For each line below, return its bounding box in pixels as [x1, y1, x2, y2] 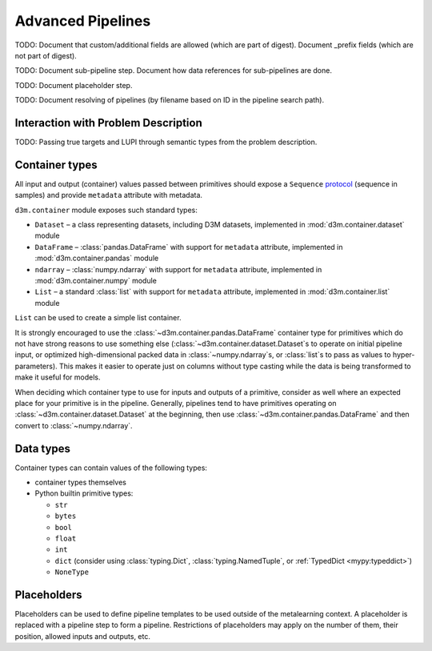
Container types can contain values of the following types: [14, 463, 208, 472]
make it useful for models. [14, 372, 101, 382]
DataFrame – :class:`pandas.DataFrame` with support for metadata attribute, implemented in [34, 242, 343, 251]
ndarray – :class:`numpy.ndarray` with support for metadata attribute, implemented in [34, 264, 322, 274]
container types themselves [34, 477, 127, 488]
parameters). [14, 361, 58, 371]
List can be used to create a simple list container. [14, 313, 182, 323]
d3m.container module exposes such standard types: [14, 205, 198, 215]
